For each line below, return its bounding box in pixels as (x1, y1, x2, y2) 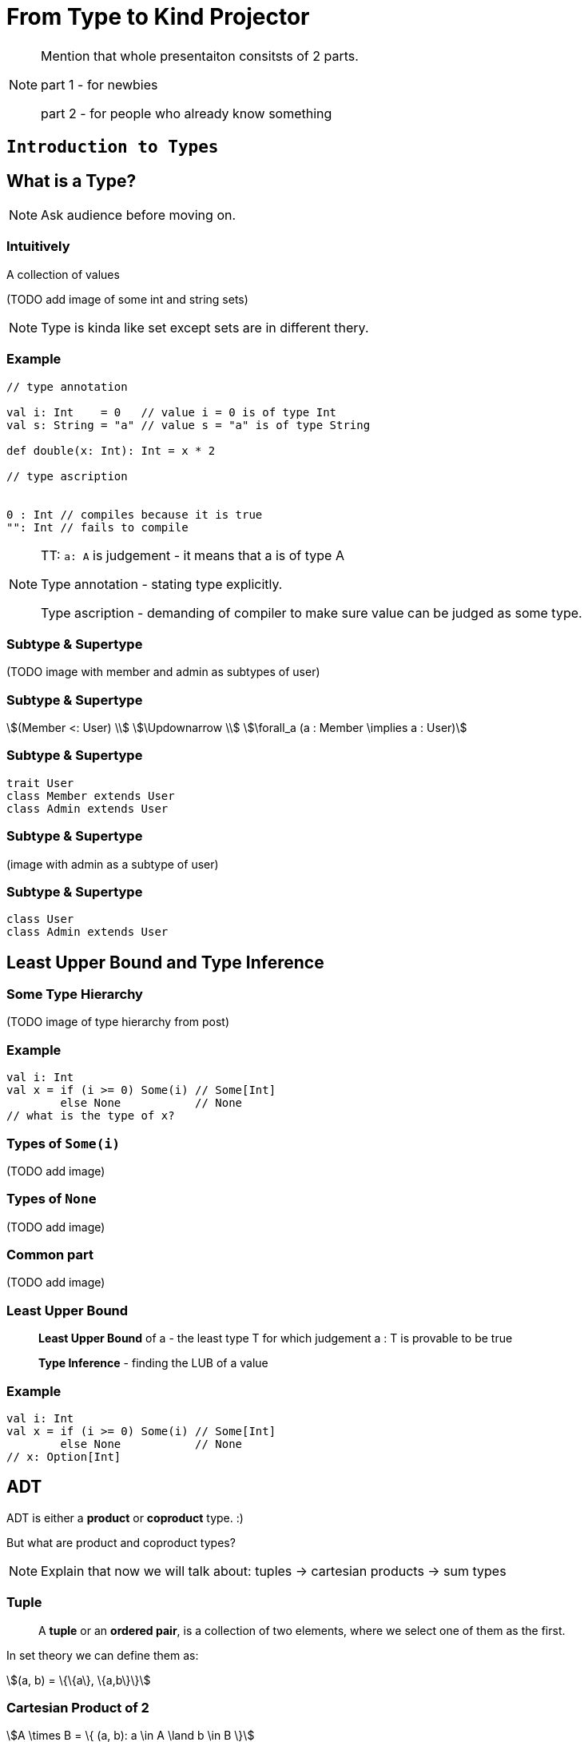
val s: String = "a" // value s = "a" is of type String (6, 418, 371, 432)
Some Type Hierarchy (6, 986, 143, 1003)
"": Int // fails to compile (6, 520, 189, 534)
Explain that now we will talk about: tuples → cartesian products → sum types (41, 1562, 507, 1579)
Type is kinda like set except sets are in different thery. (41, 319, 369, 336)
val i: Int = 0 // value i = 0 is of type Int (6, 405, 337, 419)
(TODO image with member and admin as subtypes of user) (6, 665, 320, 679)
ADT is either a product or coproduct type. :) (6, 1510, 244, 1525)
